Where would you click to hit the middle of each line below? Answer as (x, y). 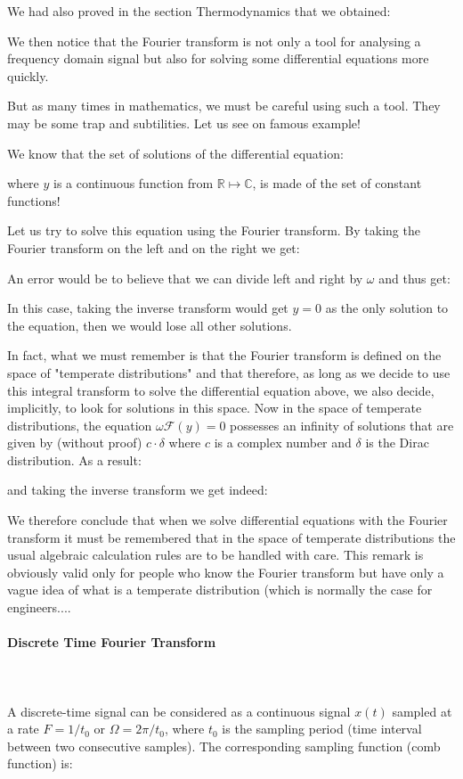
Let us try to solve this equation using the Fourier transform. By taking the (214, 230)
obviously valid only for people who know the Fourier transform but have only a (226, 572)
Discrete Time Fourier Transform (112, 642)
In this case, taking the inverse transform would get (148, 308)
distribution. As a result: (74, 459)
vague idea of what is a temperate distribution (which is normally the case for (220, 590)
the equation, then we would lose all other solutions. (150, 325)
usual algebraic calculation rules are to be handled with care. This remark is (215, 555)
